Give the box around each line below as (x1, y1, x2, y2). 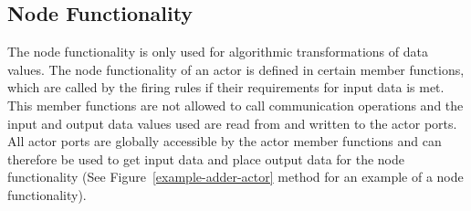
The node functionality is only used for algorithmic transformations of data (7, 42, 428, 61)
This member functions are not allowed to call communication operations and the (7, 95, 464, 114)
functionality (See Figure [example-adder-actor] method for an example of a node (7, 167, 464, 186)
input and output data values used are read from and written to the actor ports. (7, 113, 457, 132)
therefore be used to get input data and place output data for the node (7, 149, 405, 168)
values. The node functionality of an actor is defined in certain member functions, (7, 59, 465, 79)
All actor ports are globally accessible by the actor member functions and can (7, 132, 442, 151)
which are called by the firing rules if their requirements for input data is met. (7, 78, 445, 97)
